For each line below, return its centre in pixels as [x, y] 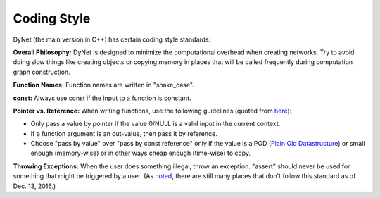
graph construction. [42, 72]
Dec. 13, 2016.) [34, 186]
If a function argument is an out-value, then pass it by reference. [124, 133]
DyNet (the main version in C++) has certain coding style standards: [112, 39]
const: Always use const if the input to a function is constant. [102, 98]
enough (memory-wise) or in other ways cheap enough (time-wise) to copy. [141, 153]
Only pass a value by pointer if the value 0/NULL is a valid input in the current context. [156, 124]
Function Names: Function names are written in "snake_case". [104, 85]
